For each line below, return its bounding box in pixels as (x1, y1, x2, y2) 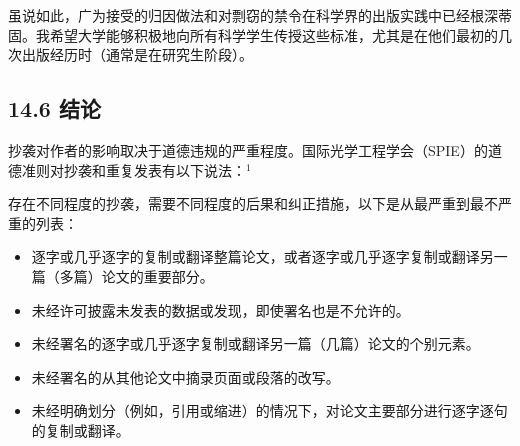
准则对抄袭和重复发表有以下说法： (21, 159, 246, 180)
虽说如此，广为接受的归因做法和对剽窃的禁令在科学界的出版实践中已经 (8, 5, 470, 25)
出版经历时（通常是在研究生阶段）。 (21, 44, 253, 65)
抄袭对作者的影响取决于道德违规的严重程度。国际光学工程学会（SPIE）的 (8, 139, 488, 160)
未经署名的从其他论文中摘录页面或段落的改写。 (31, 366, 340, 387)
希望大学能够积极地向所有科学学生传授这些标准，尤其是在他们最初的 (49, 24, 498, 45)
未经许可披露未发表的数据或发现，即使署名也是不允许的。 (31, 299, 410, 320)
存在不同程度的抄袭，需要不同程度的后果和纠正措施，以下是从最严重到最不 (8, 193, 498, 214)
